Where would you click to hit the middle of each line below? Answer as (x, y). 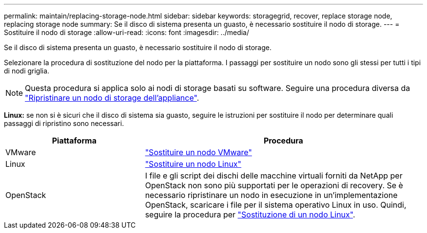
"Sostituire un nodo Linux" (193, 164)
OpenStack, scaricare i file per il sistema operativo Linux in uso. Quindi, (276, 205)
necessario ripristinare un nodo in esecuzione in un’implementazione (271, 195)
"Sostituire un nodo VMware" (198, 152)
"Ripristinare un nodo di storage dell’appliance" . (112, 98)
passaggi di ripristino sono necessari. (64, 123)
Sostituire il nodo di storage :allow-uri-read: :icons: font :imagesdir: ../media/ (127, 32)
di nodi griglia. (27, 71)
